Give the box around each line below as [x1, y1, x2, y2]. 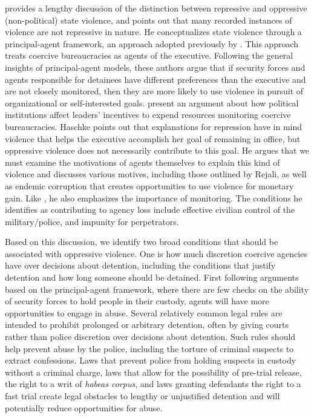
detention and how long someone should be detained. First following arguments [5, 271, 299, 284]
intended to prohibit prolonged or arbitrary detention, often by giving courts [5, 318, 289, 331]
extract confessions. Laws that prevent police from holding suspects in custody [5, 354, 296, 367]
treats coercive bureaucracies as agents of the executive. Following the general [5, 49, 293, 62]
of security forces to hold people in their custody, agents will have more [5, 295, 269, 307]
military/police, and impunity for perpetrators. [5, 215, 179, 227]
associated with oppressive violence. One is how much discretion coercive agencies [5, 247, 307, 260]
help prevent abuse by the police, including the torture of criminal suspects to [5, 342, 294, 354]
